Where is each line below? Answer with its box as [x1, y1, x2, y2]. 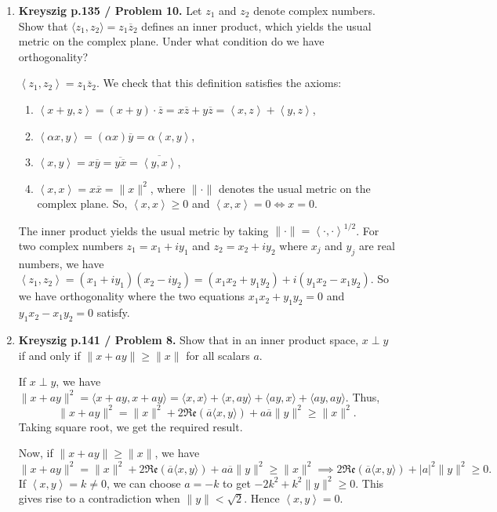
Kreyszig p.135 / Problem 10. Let [18, 2, 202, 18]
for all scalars [186, 347, 250, 363]
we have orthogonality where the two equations [18, 288, 245, 304]
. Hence [244, 490, 280, 507]
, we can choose [106, 474, 181, 491]
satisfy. [96, 304, 130, 321]
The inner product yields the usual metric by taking [18, 222, 269, 238]
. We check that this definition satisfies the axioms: [96, 74, 342, 91]
